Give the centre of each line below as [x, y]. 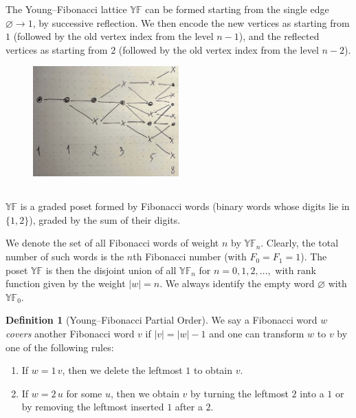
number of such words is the [65, 257]
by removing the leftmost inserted [93, 407]
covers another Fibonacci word [70, 334]
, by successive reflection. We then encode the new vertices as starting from [191, 22]
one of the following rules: [60, 347]
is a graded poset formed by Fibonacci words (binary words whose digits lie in [185, 206]
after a [189, 407]
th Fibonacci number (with [190, 257]
